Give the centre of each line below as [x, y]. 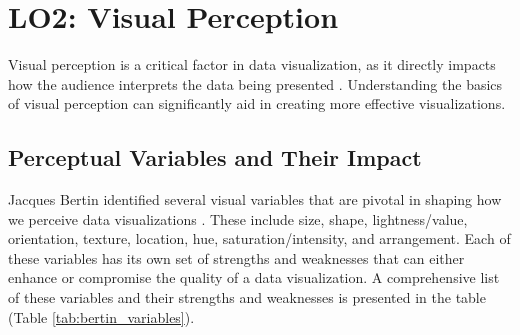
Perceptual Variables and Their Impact [215, 157]
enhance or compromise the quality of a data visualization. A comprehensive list [254, 277]
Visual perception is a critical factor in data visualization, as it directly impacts [252, 64]
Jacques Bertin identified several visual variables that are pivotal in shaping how [255, 199]
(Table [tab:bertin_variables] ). [101, 316]
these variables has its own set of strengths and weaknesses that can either [236, 257]
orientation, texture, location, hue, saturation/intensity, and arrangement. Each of [259, 238]
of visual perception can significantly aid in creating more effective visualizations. [257, 103]
